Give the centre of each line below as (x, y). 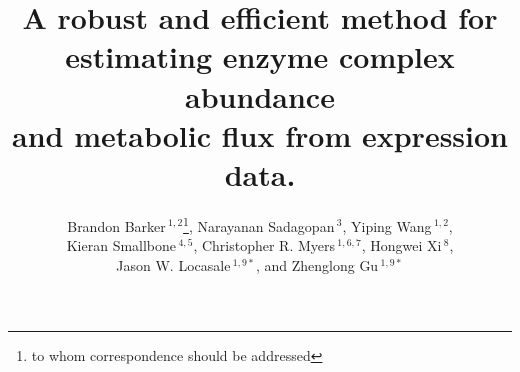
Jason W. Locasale (173, 264)
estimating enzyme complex (260, 56)
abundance (260, 95)
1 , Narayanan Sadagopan (259, 224)
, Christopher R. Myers (264, 245)
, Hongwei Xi (401, 245)
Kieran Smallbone (121, 245)
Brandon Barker (116, 225)
